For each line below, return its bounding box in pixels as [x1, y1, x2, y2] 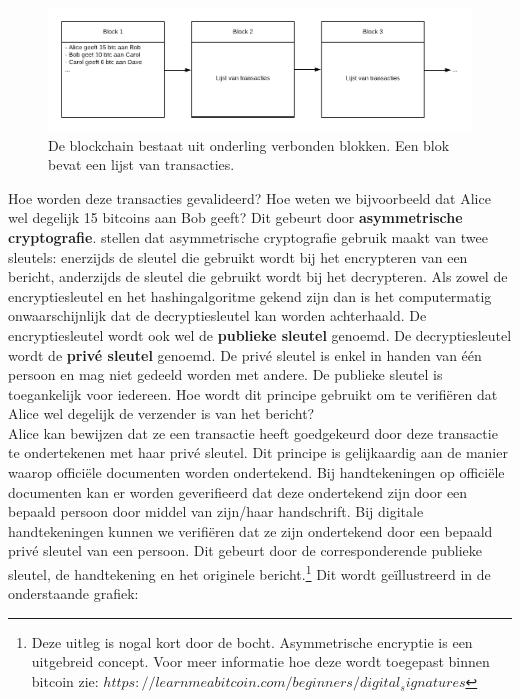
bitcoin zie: [31, 671, 99, 692]
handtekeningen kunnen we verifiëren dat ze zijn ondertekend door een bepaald [8, 520, 493, 541]
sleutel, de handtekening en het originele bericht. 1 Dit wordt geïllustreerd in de [8, 561, 491, 584]
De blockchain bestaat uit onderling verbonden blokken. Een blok [48, 134, 450, 155]
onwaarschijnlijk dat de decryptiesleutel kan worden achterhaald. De [8, 305, 427, 326]
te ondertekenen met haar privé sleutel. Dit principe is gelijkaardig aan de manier [8, 442, 508, 463]
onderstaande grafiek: [8, 583, 139, 604]
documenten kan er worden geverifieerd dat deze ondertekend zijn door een [8, 481, 468, 502]
